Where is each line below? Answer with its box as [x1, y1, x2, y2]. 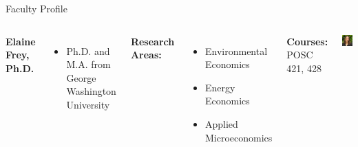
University [66, 97, 110, 111]
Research [130, 34, 175, 48]
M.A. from [66, 57, 111, 71]
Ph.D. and [66, 43, 110, 58]
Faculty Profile [6, 1, 67, 15]
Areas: [130, 47, 162, 62]
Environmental [205, 43, 268, 58]
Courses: [286, 34, 328, 48]
